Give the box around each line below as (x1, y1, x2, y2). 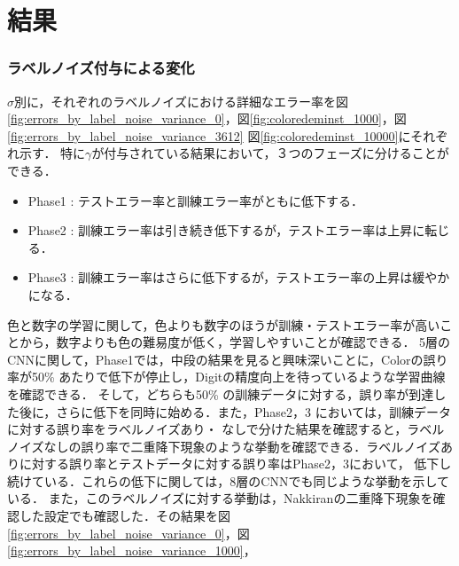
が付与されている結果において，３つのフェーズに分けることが (91, 144, 449, 162)
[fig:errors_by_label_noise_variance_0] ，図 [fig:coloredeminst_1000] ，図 (7, 109, 407, 128)
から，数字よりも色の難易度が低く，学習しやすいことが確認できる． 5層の (19, 333, 451, 351)
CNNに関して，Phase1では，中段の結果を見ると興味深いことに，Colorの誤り (7, 350, 448, 368)
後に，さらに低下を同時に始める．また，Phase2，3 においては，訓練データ (19, 402, 452, 421)
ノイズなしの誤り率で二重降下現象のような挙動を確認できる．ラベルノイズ (7, 436, 440, 455)
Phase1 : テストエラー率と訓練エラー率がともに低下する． (27, 191, 364, 209)
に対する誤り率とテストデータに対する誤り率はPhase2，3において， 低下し (19, 454, 452, 473)
